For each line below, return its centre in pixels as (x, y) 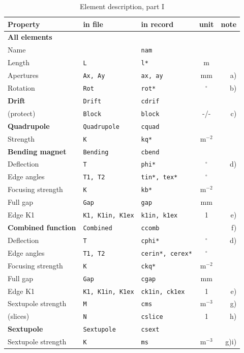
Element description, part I (122, 6)
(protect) (22, 113)
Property (24, 24)
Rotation (21, 88)
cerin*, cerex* (166, 253)
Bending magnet (37, 151)
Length (19, 62)
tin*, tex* (159, 178)
